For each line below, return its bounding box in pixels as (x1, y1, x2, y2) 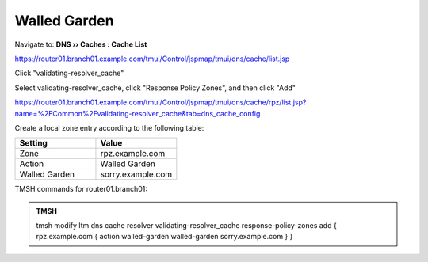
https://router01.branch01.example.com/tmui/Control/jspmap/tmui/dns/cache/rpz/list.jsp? (14, 97, 307, 107)
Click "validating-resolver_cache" (14, 68, 124, 78)
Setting (19, 138, 48, 149)
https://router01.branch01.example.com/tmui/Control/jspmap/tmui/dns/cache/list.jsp (14, 54, 290, 63)
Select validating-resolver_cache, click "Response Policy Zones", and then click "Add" (14, 83, 296, 93)
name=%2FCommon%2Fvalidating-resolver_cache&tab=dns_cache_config (14, 108, 261, 118)
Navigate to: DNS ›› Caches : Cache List (14, 40, 147, 49)
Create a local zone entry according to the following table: (14, 123, 204, 132)
